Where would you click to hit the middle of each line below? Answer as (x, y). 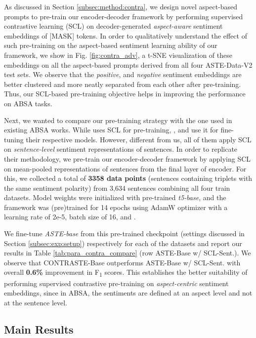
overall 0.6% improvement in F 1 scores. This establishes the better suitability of (126, 273)
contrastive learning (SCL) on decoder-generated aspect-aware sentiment (113, 26)
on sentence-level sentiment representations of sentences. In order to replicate (121, 149)
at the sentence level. (36, 302)
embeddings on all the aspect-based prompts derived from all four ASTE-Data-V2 (128, 64)
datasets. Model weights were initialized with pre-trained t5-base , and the (115, 197)
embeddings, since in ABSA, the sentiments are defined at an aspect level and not (128, 293)
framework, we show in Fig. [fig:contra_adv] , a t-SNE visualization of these (118, 55)
